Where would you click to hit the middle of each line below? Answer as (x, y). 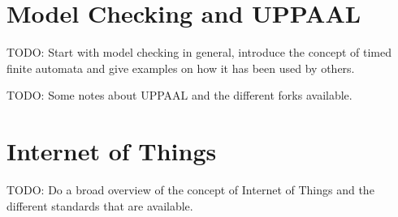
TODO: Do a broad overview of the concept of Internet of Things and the (190, 190)
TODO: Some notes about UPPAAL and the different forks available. (180, 95)
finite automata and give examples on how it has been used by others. (181, 68)
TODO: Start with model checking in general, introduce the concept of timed (199, 52)
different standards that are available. (100, 205)
